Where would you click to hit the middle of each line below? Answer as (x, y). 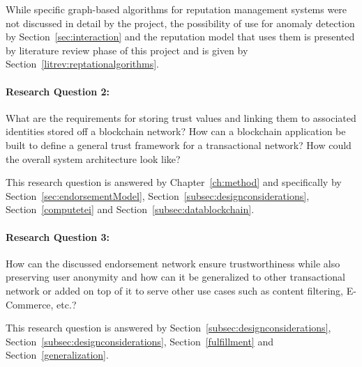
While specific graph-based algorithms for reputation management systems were (176, 9)
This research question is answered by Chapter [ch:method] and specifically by (174, 182)
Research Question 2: (58, 91)
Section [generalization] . (57, 355)
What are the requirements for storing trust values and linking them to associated (181, 117)
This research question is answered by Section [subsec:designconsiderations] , (168, 328)
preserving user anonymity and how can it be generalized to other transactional (175, 277)
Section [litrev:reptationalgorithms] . (82, 64)
